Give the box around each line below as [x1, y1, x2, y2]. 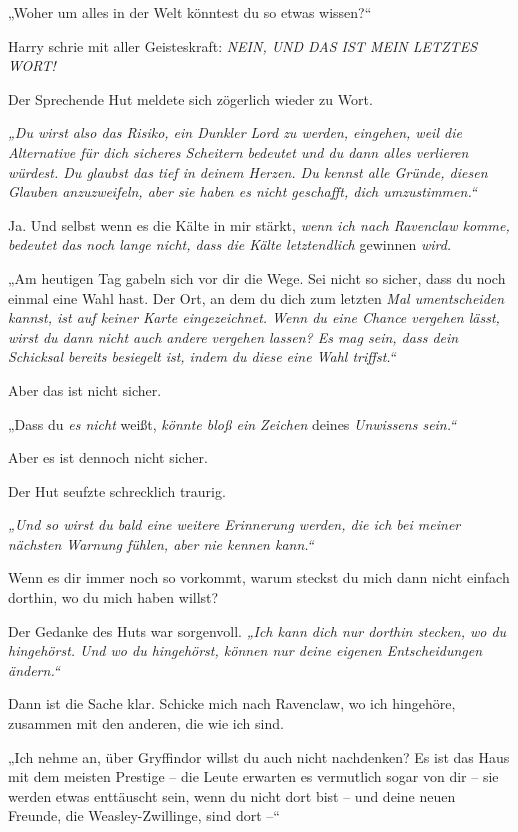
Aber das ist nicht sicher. [8, 379, 162, 400]
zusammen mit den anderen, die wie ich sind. [8, 713, 284, 734]
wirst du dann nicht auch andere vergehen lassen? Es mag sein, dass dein [8, 326, 459, 347]
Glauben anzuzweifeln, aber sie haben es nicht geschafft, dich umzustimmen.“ [8, 181, 477, 202]
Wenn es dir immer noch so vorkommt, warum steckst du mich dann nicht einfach [8, 567, 510, 588]
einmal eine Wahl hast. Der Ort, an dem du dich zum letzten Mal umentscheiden [8, 287, 505, 308]
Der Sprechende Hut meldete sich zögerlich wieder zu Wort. [8, 88, 373, 109]
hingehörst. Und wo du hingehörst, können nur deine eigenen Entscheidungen [8, 640, 483, 661]
